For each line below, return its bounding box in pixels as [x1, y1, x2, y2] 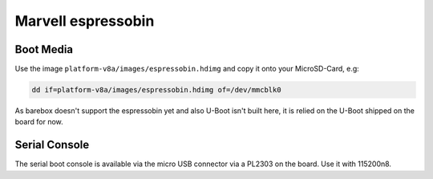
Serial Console [14, 138, 90, 152]
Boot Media [14, 43, 74, 56]
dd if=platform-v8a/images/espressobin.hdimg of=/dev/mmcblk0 [31, 85, 281, 95]
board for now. [14, 117, 63, 127]
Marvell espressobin [14, 12, 155, 30]
